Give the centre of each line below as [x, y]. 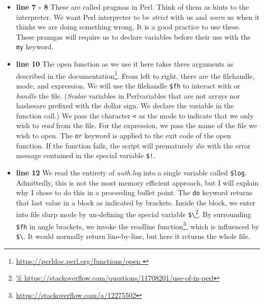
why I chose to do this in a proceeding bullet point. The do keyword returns [134, 192]
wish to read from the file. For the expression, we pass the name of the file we [137, 125]
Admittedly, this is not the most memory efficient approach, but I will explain [137, 182]
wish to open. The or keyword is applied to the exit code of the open [124, 135]
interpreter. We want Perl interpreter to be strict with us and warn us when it [138, 17]
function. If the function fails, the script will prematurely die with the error [133, 145]
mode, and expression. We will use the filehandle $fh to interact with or [128, 85]
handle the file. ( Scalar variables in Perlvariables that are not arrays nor [128, 95]
